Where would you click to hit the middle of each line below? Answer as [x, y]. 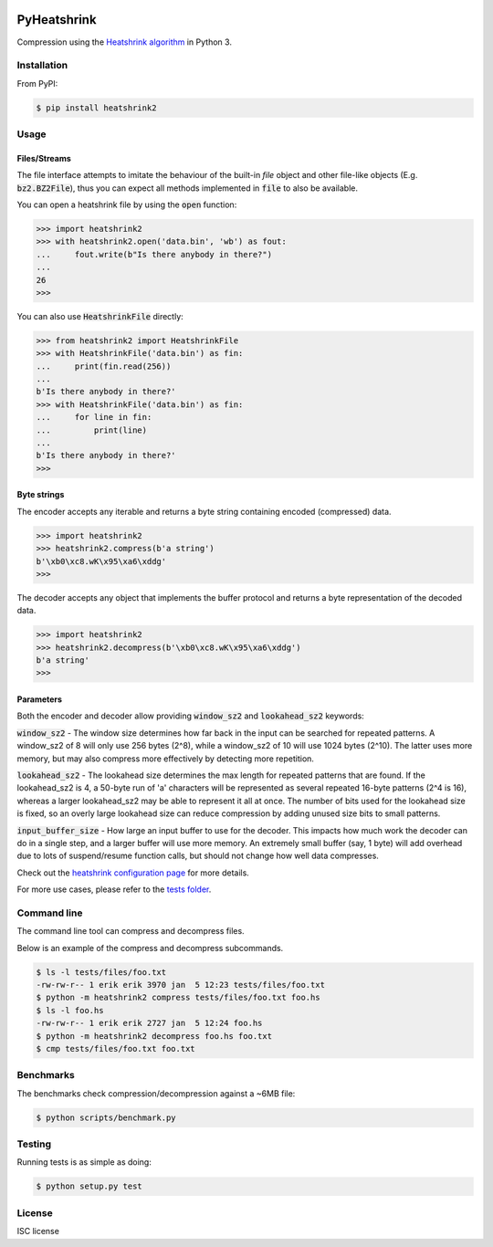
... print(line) [92, 430]
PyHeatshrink [57, 20]
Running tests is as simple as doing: [84, 1162]
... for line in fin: [94, 417]
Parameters [40, 699]
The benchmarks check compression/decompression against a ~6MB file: [156, 1093]
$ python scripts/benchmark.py [106, 1117]
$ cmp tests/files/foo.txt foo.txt [115, 1048]
